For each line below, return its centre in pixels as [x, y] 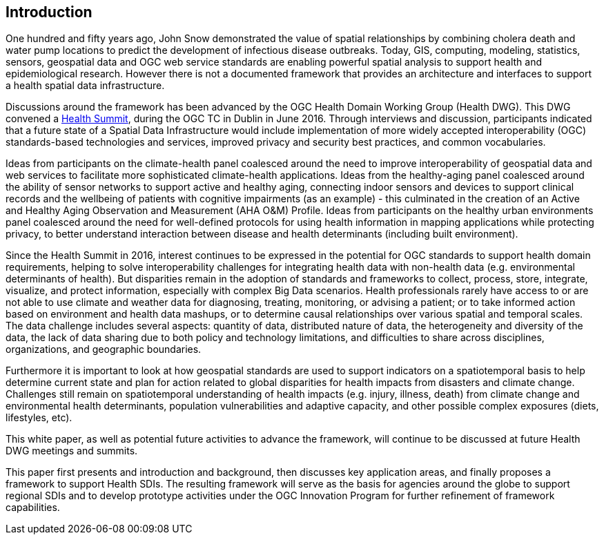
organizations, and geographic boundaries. [104, 349]
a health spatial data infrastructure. [85, 86]
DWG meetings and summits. [72, 451]
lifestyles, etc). [39, 418]
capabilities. [33, 508]
